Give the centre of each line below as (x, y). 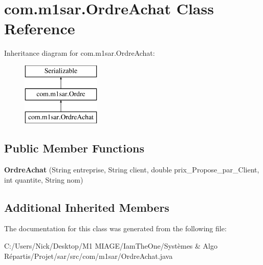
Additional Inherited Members (87, 207)
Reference (40, 28)
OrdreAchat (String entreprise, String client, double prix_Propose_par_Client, (132, 170)
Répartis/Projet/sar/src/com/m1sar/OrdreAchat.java (89, 256)
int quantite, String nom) (44, 179)
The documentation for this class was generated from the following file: (115, 228)
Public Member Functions (74, 148)
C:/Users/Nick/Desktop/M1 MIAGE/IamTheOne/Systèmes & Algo (111, 246)
